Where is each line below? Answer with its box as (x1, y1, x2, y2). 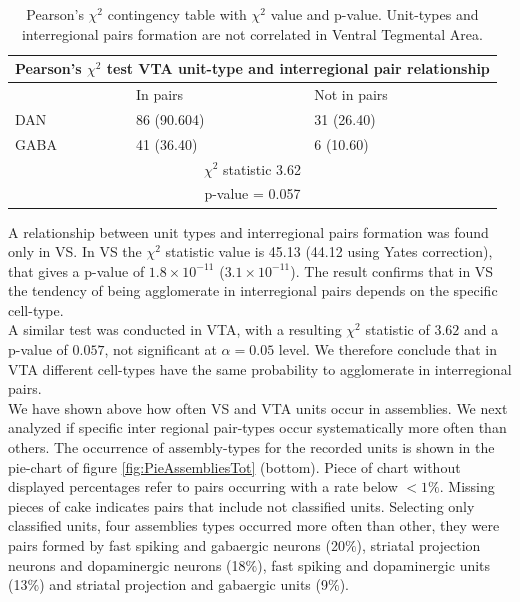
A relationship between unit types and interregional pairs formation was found (8, 221, 489, 242)
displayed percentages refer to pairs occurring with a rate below (8, 476, 398, 497)
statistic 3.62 (222, 158, 301, 179)
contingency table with (107, 4, 247, 24)
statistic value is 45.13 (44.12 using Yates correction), (165, 241, 493, 262)
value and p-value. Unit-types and (270, 4, 479, 24)
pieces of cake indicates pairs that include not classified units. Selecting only (8, 495, 475, 516)
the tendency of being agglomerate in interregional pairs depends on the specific (8, 280, 498, 301)
